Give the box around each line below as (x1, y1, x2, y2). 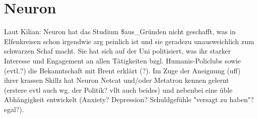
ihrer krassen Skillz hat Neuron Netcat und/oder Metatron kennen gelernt (4, 75, 229, 85)
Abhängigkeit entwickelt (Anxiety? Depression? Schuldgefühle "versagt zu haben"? (4, 94, 254, 105)
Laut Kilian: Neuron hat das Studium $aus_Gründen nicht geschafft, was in (4, 26, 236, 37)
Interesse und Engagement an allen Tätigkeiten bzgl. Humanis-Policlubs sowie (4, 55, 241, 65)
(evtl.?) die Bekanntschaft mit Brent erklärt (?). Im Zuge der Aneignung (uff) (4, 65, 241, 75)
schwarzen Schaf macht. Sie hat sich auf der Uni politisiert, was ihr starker (4, 46, 231, 56)
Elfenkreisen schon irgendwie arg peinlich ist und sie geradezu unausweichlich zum (4, 36, 254, 46)
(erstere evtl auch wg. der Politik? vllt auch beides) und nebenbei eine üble (4, 84, 233, 95)
